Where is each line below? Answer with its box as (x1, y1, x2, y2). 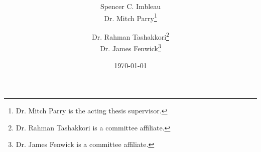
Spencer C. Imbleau (100, 1, 161, 12)
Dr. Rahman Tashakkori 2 (92, 30, 169, 42)
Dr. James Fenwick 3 (100, 42, 161, 53)
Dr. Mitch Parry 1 (104, 11, 157, 23)
